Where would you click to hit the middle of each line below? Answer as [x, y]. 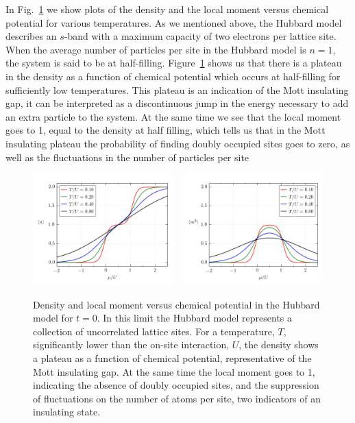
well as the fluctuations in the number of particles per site [127, 157]
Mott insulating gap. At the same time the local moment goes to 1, [174, 371]
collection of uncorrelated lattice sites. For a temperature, [154, 331]
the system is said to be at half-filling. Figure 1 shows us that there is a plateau [174, 63]
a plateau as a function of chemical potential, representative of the [172, 358]
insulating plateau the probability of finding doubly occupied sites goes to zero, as [178, 143]
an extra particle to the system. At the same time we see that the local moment [173, 116]
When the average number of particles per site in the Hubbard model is [156, 49]
